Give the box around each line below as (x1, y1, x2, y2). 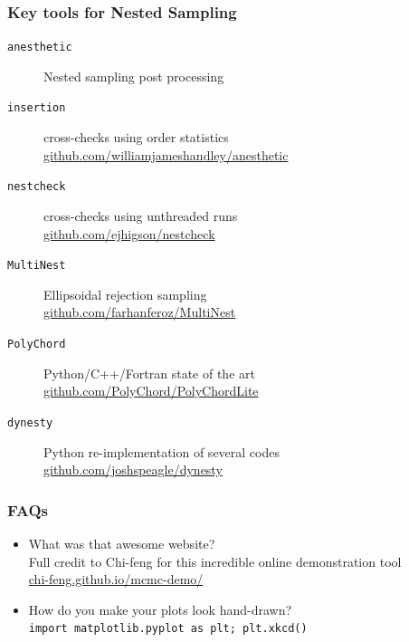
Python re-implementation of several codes (43, 442, 280, 461)
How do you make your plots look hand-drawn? (28, 599, 292, 618)
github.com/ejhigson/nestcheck (43, 224, 215, 243)
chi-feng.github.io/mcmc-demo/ (28, 570, 204, 589)
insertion (7, 101, 66, 115)
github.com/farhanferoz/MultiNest (43, 302, 236, 321)
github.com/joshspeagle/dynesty (43, 460, 223, 479)
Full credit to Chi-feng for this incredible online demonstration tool (28, 551, 402, 570)
